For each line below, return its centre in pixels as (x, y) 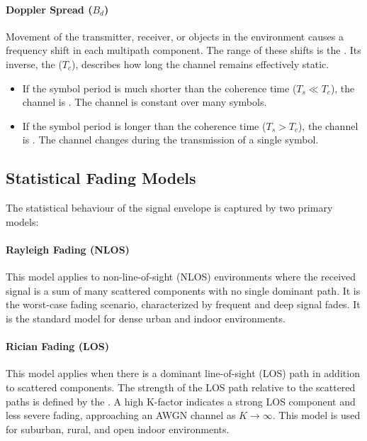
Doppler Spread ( (49, 9)
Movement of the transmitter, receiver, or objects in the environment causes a (175, 36)
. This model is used (316, 415)
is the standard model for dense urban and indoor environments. (146, 318)
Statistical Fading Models (101, 178)
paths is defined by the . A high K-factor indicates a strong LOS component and (181, 401)
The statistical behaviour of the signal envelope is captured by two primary (169, 208)
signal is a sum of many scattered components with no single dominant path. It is (183, 290)
